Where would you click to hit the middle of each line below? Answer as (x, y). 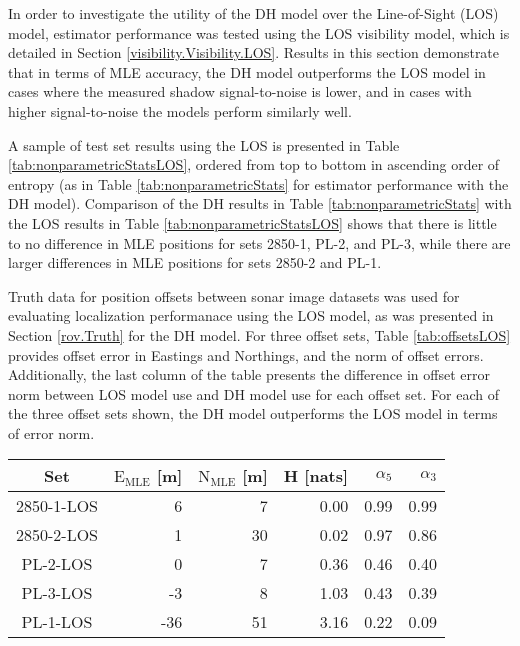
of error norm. (51, 432)
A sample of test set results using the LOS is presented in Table (204, 144)
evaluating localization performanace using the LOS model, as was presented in (251, 315)
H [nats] (316, 476)
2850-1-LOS (57, 506)
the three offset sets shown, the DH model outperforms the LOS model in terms (253, 413)
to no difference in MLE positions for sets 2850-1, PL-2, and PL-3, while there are (259, 242)
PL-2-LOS (57, 564)
